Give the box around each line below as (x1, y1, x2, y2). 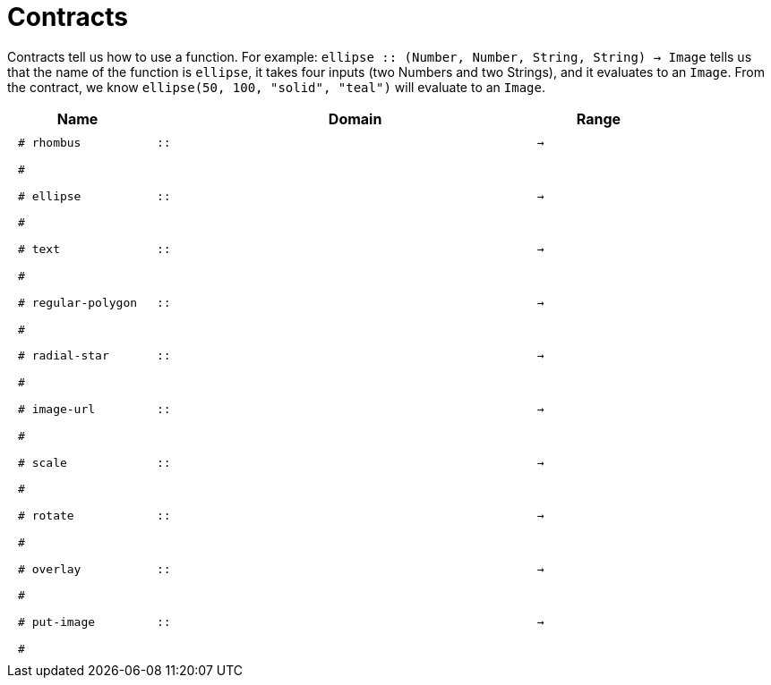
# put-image (18, 615, 96, 630)
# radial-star (18, 349, 109, 363)
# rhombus (18, 136, 81, 150)
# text (18, 242, 60, 257)
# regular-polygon (18, 295, 138, 309)
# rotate (18, 509, 74, 523)
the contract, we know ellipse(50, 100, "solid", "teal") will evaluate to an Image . (7, 79, 546, 95)
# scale (18, 455, 67, 469)
